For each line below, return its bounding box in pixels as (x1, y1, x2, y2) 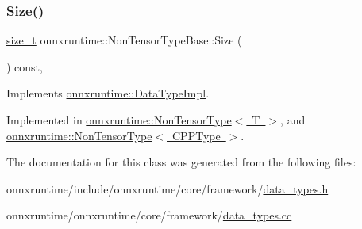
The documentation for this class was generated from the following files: (6, 154, 356, 170)
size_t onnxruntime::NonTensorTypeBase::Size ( (6, 32, 242, 48)
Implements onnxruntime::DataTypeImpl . (6, 85, 210, 101)
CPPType (172, 127, 221, 143)
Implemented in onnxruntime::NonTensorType (6, 112, 232, 128)
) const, (6, 58, 43, 74)
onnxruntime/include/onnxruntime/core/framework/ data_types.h (6, 180, 329, 197)
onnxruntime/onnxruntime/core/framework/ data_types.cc (6, 207, 292, 223)
